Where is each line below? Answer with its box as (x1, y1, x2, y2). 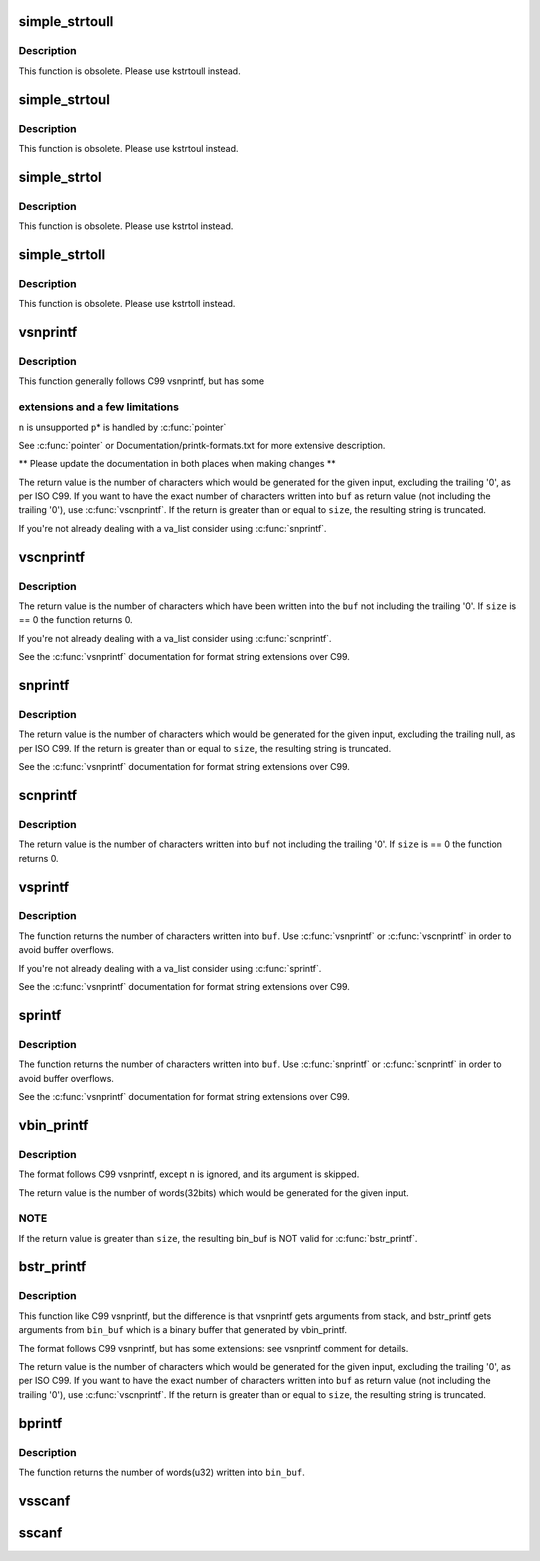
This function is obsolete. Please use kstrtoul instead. (18, 142, 239, 154)
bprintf (18, 1415, 63, 1432)
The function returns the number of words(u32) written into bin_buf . (18, 1466, 305, 1478)
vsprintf (18, 878, 70, 895)
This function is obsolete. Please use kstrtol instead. (18, 220, 234, 232)
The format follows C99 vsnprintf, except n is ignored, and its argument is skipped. (18, 1168, 360, 1180)
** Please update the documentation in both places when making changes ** (18, 458, 337, 470)
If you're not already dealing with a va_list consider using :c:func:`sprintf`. (18, 962, 322, 974)
